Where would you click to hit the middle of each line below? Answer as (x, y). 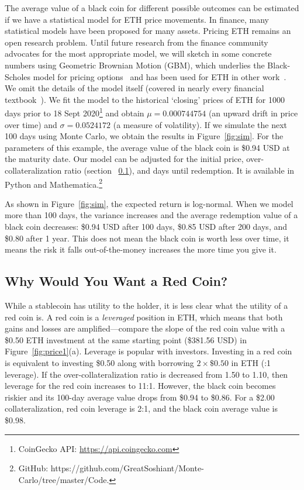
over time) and (31, 124)
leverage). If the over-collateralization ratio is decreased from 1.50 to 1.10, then (146, 374)
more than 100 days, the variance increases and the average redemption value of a (151, 215)
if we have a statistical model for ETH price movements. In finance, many (137, 19)
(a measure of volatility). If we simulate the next (200, 124)
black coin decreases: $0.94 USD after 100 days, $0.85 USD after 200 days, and (146, 226)
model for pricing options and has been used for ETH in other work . (160, 76)
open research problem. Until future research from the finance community (137, 42)
